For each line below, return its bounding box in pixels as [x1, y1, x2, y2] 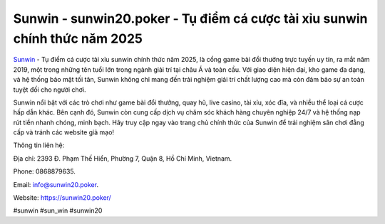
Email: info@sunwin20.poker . [13, 180, 99, 188]
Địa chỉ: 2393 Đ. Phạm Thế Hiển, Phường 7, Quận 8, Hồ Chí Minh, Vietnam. [13, 154, 232, 163]
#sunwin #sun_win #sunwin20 [13, 206, 103, 215]
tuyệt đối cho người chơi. [13, 85, 86, 94]
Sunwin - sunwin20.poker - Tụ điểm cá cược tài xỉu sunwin [13, 11, 368, 26]
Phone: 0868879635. [13, 167, 76, 176]
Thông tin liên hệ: [13, 141, 65, 149]
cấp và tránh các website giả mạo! [13, 128, 114, 137]
